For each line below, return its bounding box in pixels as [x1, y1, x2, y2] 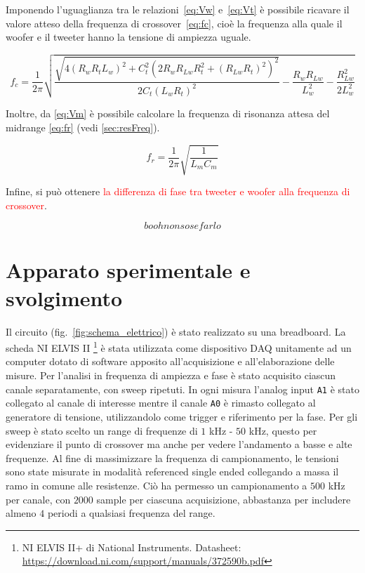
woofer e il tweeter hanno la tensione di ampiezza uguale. [6, 29, 251, 44]
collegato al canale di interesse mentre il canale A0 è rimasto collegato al [6, 395, 316, 410]
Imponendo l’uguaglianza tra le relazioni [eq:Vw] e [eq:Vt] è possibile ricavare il [6, 2, 350, 16]
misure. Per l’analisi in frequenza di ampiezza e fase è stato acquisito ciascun [6, 368, 336, 383]
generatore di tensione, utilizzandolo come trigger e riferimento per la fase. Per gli [6, 409, 358, 423]
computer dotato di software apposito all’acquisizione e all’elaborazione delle [6, 354, 335, 369]
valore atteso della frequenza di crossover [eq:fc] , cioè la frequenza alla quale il [6, 15, 343, 30]
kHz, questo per [248, 423, 317, 437]
